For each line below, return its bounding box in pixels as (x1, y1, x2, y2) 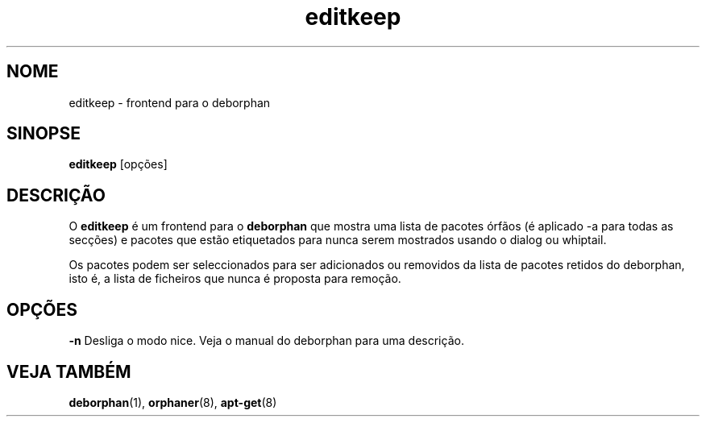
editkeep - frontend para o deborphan (69, 95, 271, 110)
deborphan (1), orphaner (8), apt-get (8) (69, 395, 277, 409)
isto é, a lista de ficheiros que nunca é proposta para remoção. (69, 272, 401, 286)
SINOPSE (6, 123, 81, 144)
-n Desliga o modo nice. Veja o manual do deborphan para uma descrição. (69, 334, 464, 348)
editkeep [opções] (69, 157, 168, 172)
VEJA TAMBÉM (6, 361, 131, 382)
